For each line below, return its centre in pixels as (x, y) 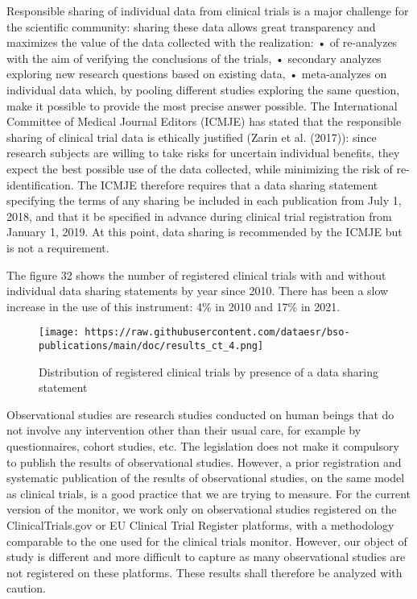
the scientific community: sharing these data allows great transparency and (191, 26)
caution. (27, 588)
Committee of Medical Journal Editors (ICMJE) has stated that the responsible (204, 121)
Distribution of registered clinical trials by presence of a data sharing (209, 371)
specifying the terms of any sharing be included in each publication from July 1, (204, 200)
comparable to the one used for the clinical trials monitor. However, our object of (207, 541)
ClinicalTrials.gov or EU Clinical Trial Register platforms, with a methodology (200, 524)
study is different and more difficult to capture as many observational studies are (206, 557)
